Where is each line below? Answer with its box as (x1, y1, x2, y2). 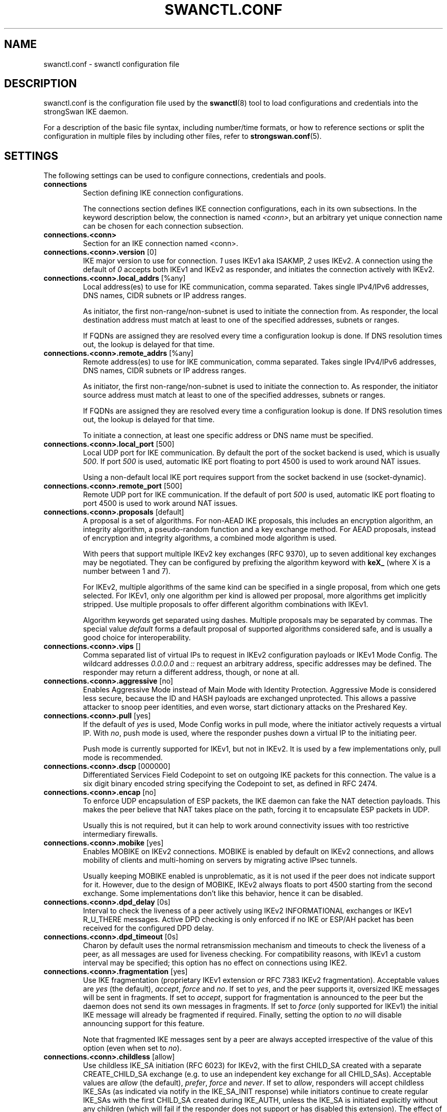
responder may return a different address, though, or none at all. (83, 668, 300, 677)
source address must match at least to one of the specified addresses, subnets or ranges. (83, 391, 385, 400)
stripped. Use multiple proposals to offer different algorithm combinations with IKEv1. (83, 600, 368, 609)
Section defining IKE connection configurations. (83, 188, 243, 198)
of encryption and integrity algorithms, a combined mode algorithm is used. (83, 534, 337, 543)
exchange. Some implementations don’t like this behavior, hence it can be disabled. (83, 889, 363, 898)
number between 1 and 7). (83, 567, 171, 576)
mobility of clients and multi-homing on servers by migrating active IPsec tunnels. (83, 856, 357, 865)
